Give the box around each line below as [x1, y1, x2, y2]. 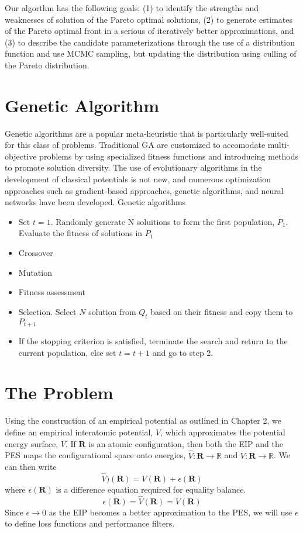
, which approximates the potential [160, 426, 285, 438]
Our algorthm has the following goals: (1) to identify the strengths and [5, 2, 259, 13]
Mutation [18, 266, 52, 278]
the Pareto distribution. [5, 58, 89, 71]
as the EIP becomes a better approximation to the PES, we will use [49, 506, 292, 518]
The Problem [5, 380, 113, 404]
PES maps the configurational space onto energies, [5, 449, 186, 461]
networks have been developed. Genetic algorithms [5, 196, 186, 208]
